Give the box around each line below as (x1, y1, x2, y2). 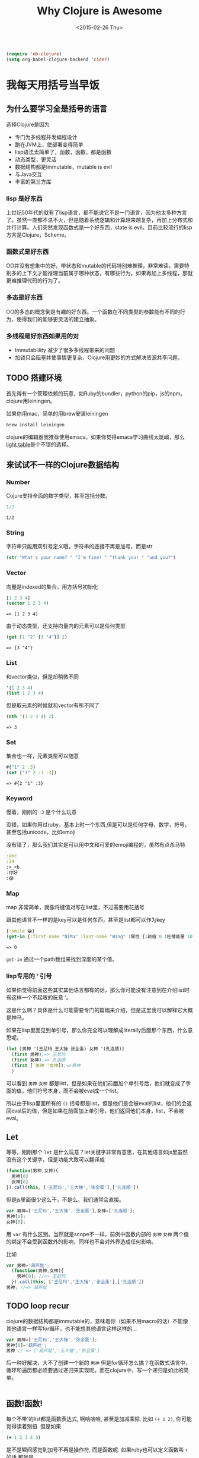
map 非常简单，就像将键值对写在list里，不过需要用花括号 (6, 904, 145, 911)
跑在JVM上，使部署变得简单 (14, 141, 84, 148)
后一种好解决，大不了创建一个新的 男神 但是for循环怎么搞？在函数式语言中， (6, 1359, 191, 1366)
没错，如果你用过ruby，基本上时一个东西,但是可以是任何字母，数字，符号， (6, 821, 190, 828)
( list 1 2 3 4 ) (6, 690, 44, 696)
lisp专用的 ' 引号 (6, 972, 52, 980)
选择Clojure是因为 (6, 121, 50, 128)
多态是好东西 (6, 293, 43, 301)
